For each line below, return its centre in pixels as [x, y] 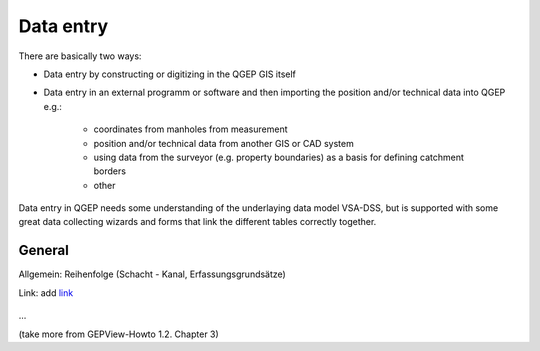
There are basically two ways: [80, 56]
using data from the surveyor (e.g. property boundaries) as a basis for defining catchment [279, 157]
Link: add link [46, 292]
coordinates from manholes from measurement [191, 129]
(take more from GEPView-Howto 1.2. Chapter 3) [118, 334]
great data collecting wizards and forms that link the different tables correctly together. [197, 222]
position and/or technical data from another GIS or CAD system [223, 143]
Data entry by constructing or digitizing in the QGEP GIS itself [170, 74]
